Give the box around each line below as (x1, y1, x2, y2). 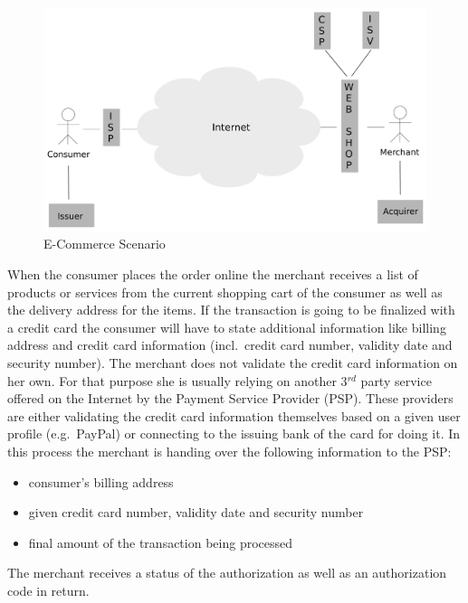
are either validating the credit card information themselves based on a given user (7, 406, 461, 425)
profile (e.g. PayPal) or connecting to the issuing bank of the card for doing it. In (7, 424, 461, 443)
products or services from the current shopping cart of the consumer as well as (7, 282, 443, 301)
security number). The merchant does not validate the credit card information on (7, 353, 458, 372)
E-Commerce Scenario (43, 234, 166, 253)
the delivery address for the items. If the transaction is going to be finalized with (7, 300, 455, 319)
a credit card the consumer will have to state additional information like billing (7, 317, 446, 336)
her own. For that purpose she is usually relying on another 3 (7, 371, 348, 390)
